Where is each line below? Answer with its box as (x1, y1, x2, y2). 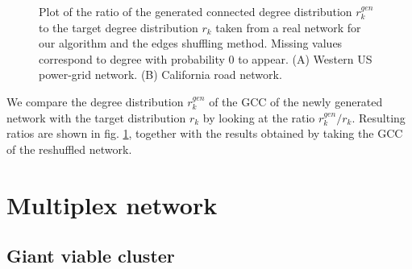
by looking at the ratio (202, 109, 315, 126)
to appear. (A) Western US (238, 50, 372, 67)
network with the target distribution (6, 109, 186, 126)
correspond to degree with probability (39, 50, 225, 67)
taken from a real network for (215, 19, 361, 35)
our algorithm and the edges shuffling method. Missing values (39, 35, 343, 52)
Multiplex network (6, 188, 218, 221)
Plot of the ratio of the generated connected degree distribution (39, 3, 352, 19)
